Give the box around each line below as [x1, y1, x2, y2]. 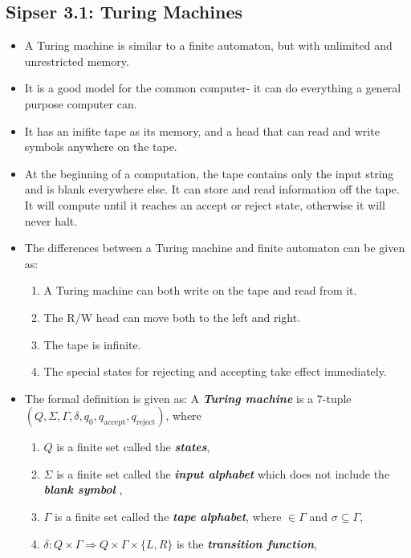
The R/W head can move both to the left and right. [43, 308, 301, 325]
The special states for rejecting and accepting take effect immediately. [43, 363, 387, 380]
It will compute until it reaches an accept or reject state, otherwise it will [24, 196, 385, 213]
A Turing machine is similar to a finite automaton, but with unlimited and [24, 37, 393, 54]
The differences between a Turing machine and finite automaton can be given [24, 239, 405, 256]
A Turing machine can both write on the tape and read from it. [43, 282, 357, 299]
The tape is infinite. [43, 336, 141, 352]
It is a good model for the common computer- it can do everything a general [24, 79, 401, 96]
